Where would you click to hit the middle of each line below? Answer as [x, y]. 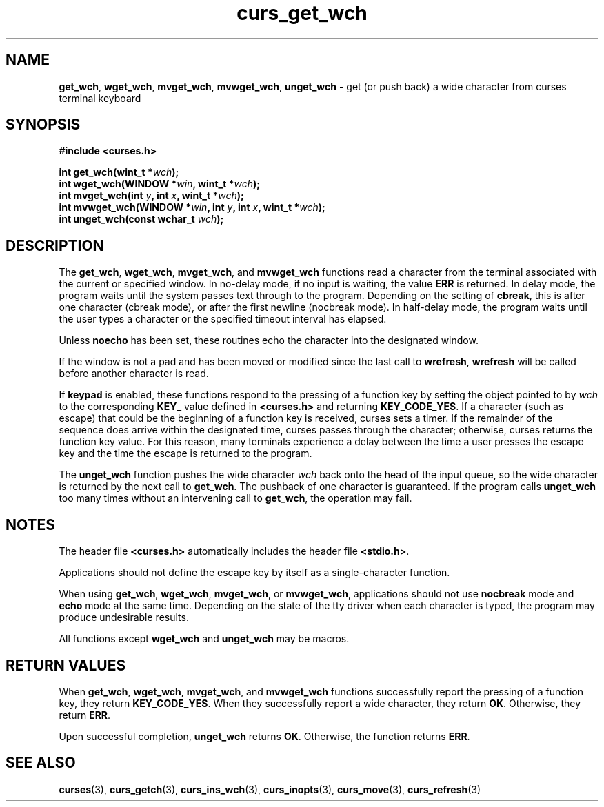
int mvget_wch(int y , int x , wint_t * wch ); [151, 196]
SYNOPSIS [43, 125]
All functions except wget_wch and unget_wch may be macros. [204, 639]
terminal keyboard [100, 98]
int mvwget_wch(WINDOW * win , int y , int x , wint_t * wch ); [192, 207]
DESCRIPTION [55, 245]
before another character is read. [134, 374]
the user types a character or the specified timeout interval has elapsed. [223, 319]
